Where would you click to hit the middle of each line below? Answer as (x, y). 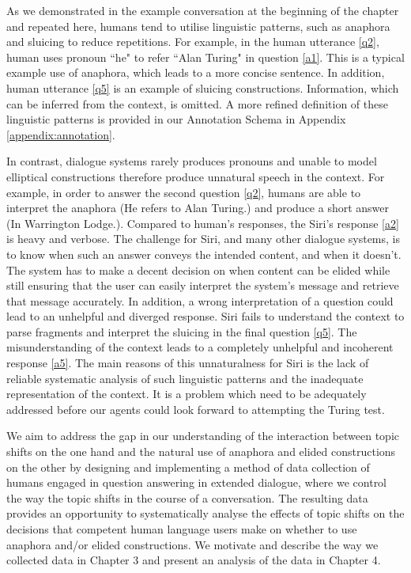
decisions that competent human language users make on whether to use (182, 529)
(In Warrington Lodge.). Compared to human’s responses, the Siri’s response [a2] (203, 223)
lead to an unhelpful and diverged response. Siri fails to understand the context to (205, 316)
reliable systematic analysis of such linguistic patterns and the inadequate (185, 378)
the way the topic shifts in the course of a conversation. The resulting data (187, 497)
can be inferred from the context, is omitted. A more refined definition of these (197, 103)
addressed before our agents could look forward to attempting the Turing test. (196, 409)
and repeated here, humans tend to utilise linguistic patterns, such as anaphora (198, 26)
